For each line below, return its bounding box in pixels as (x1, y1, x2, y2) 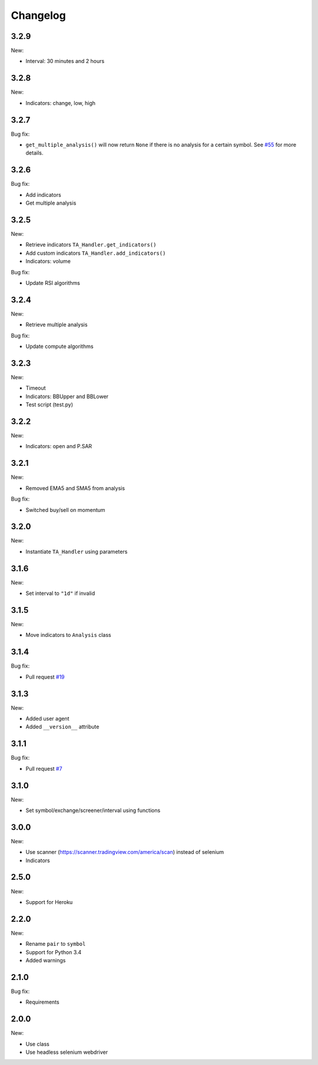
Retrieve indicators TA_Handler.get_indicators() (25, 241, 157, 248)
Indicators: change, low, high (25, 99, 96, 106)
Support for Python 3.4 (25, 948, 82, 955)
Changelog (11, 9, 66, 22)
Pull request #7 (25, 765, 62, 772)
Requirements (25, 998, 59, 1005)
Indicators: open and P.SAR (25, 443, 92, 450)
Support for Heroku (25, 898, 73, 905)
